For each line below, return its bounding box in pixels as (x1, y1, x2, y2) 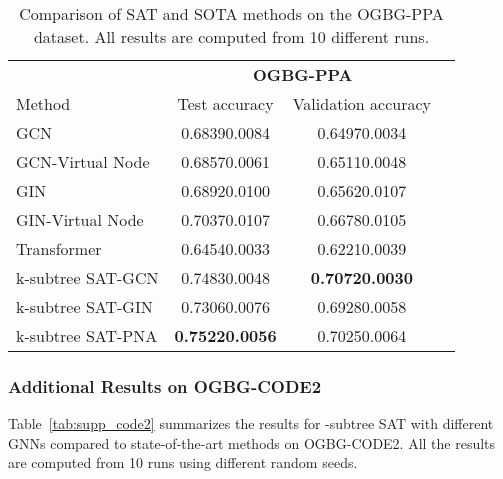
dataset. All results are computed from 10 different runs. (33, 25, 430, 48)
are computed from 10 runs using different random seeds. (8, 452, 358, 473)
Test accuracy (177, 92, 274, 115)
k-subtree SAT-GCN (16, 266, 159, 289)
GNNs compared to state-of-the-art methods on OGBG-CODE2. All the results (8, 432, 496, 453)
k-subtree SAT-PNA (16, 324, 158, 347)
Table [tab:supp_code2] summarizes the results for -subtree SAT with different (8, 413, 494, 434)
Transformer (16, 237, 102, 260)
